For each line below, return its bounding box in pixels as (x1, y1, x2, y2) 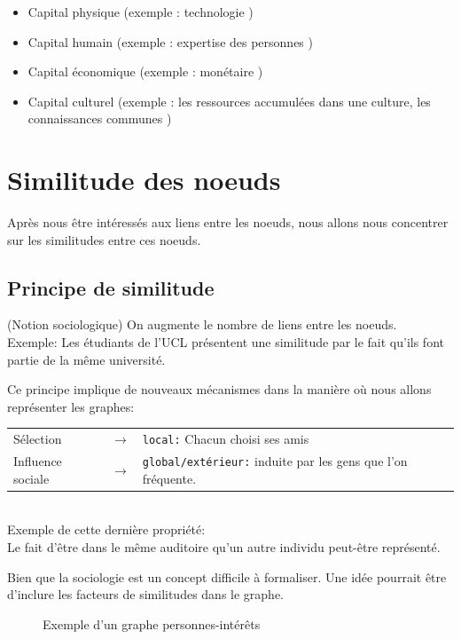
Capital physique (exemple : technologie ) (27, 3, 254, 20)
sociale (13, 469, 50, 487)
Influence (13, 452, 62, 470)
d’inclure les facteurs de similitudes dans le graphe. (7, 585, 285, 603)
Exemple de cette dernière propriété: (7, 520, 206, 539)
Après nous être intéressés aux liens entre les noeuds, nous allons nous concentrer (7, 213, 449, 232)
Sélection (13, 430, 62, 448)
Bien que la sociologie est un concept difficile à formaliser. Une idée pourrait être (7, 567, 447, 586)
